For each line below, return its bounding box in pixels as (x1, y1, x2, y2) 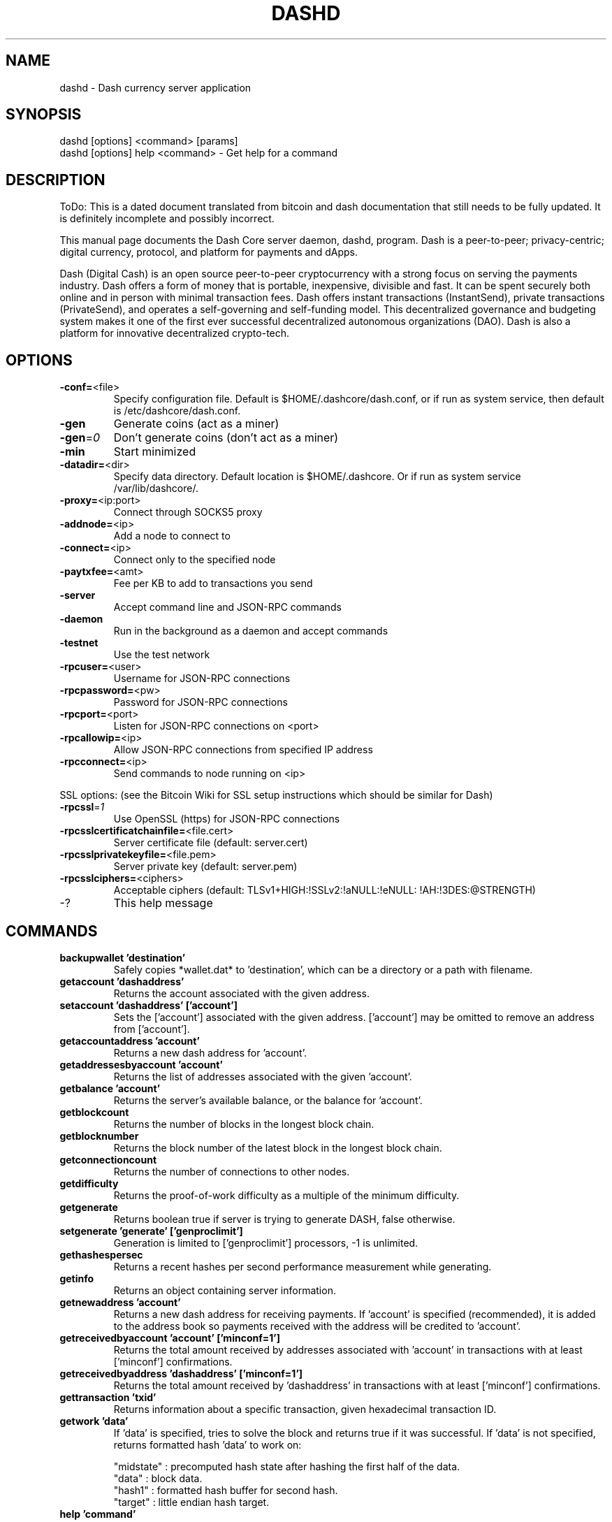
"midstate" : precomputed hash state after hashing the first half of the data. (113, 1460, 460, 1472)
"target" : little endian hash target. (113, 1495, 270, 1508)
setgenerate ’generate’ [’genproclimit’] (59, 1224, 243, 1237)
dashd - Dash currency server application (59, 81, 252, 94)
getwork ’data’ (59, 1414, 129, 1427)
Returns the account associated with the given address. (113, 987, 370, 999)
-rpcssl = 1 (59, 801, 105, 813)
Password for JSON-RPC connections (113, 696, 288, 709)
